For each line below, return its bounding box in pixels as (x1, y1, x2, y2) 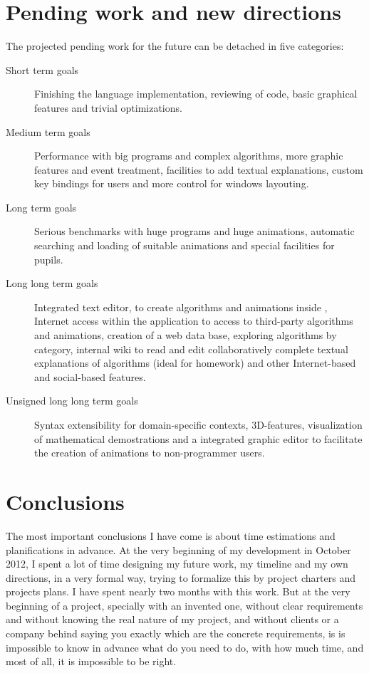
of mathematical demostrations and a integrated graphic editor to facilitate (34, 431, 363, 446)
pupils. (34, 251, 63, 266)
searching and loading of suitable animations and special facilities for (34, 238, 335, 253)
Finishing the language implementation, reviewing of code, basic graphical (34, 86, 358, 101)
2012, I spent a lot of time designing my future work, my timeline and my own (6, 556, 348, 571)
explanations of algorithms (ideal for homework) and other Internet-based (34, 355, 356, 370)
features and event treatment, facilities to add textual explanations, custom (34, 162, 363, 177)
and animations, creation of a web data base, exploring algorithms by (34, 328, 337, 343)
